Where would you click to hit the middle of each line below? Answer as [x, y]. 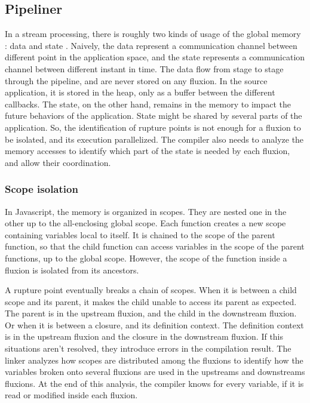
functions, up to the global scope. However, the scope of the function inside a [146, 258]
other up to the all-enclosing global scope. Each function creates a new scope [145, 223]
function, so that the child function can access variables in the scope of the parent [155, 246]
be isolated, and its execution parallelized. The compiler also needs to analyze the [154, 139]
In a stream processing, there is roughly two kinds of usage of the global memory [153, 34]
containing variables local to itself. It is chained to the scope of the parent [140, 234]
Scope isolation [42, 189]
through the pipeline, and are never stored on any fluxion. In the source [136, 80]
